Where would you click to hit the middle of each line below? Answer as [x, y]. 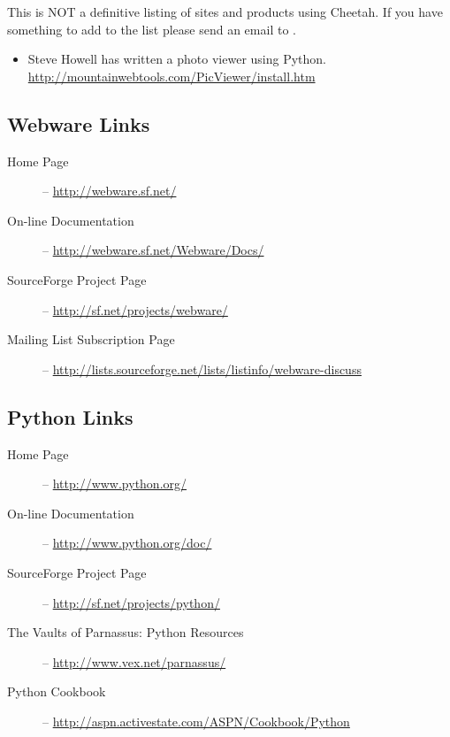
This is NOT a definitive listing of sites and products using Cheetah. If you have [225, 12]
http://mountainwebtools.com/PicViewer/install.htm [172, 76]
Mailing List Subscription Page [91, 339]
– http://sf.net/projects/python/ [131, 602]
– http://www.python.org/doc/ [127, 543]
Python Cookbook [57, 691]
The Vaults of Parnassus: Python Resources [126, 632]
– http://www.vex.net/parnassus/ [134, 661]
